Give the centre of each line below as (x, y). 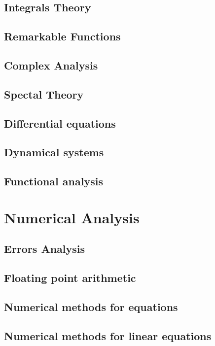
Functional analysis (54, 181)
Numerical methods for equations (91, 306)
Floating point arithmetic (70, 278)
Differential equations (60, 123)
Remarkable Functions (62, 36)
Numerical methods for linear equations (108, 335)
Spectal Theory (44, 94)
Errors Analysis (45, 249)
